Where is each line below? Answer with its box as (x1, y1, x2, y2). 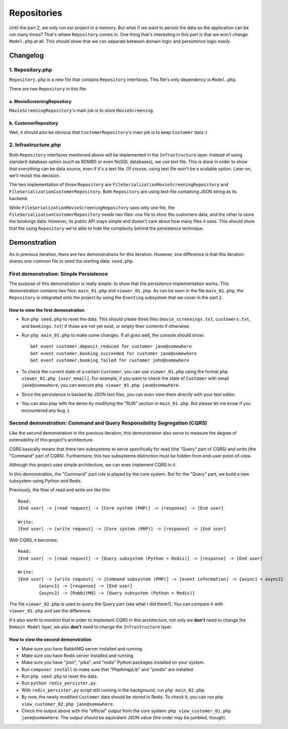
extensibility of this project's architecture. (9, 437, 94, 443)
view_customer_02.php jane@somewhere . (21, 701, 115, 707)
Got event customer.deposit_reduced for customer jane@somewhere (30, 344, 192, 349)
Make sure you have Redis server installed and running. (21, 652, 134, 658)
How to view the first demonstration (9, 307, 85, 313)
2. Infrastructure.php (9, 141, 61, 148)
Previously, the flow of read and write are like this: (9, 487, 111, 493)
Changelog (9, 51, 44, 60)
